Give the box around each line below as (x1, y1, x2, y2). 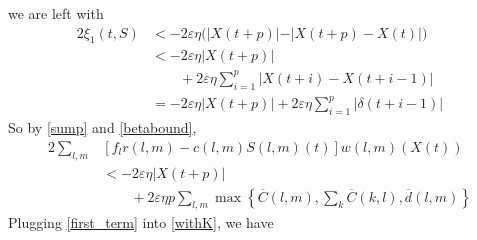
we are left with (8, 3, 104, 23)
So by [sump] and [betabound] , (8, 117, 197, 138)
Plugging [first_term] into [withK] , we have (8, 212, 274, 233)
